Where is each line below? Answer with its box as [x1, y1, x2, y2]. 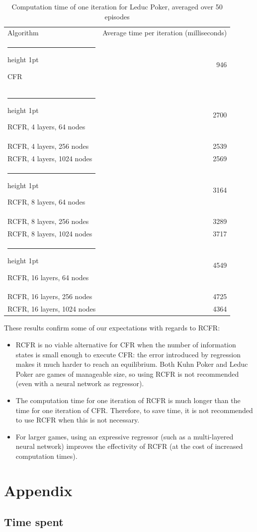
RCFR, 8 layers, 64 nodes [7, 197, 86, 207]
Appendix [4, 480, 73, 500]
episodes [104, 11, 130, 21]
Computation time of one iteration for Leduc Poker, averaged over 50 [11, 1, 223, 11]
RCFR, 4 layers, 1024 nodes [7, 153, 92, 163]
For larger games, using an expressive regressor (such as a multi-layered [15, 431, 234, 441]
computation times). [15, 450, 78, 461]
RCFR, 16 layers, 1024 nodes [7, 304, 96, 314]
